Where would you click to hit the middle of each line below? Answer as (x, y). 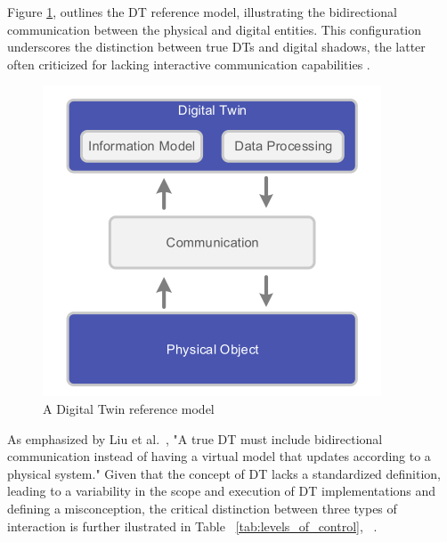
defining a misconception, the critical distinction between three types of (202, 508)
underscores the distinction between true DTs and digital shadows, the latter (216, 47)
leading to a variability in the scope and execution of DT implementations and (222, 491)
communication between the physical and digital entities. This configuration (215, 29)
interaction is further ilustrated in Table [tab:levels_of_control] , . (192, 526)
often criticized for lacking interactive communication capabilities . (189, 64)
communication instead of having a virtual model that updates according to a (219, 456)
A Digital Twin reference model (129, 408)
